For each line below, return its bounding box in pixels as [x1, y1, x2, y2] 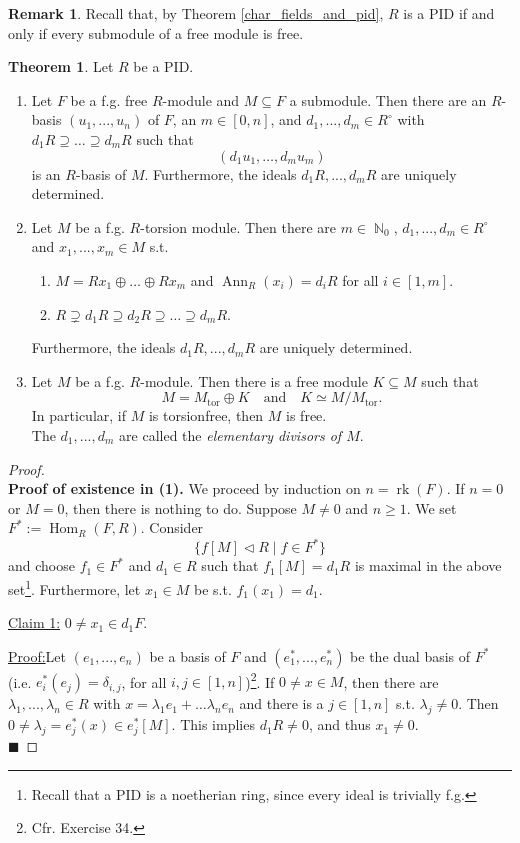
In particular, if [31, 405, 127, 426]
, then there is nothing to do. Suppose [64, 497, 297, 518]
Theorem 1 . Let [8, 56, 114, 77]
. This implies [171, 714, 255, 735]
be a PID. [133, 56, 194, 77]
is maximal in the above [354, 555, 502, 576]
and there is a [239, 693, 324, 714]
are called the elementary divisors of [119, 424, 342, 445]
